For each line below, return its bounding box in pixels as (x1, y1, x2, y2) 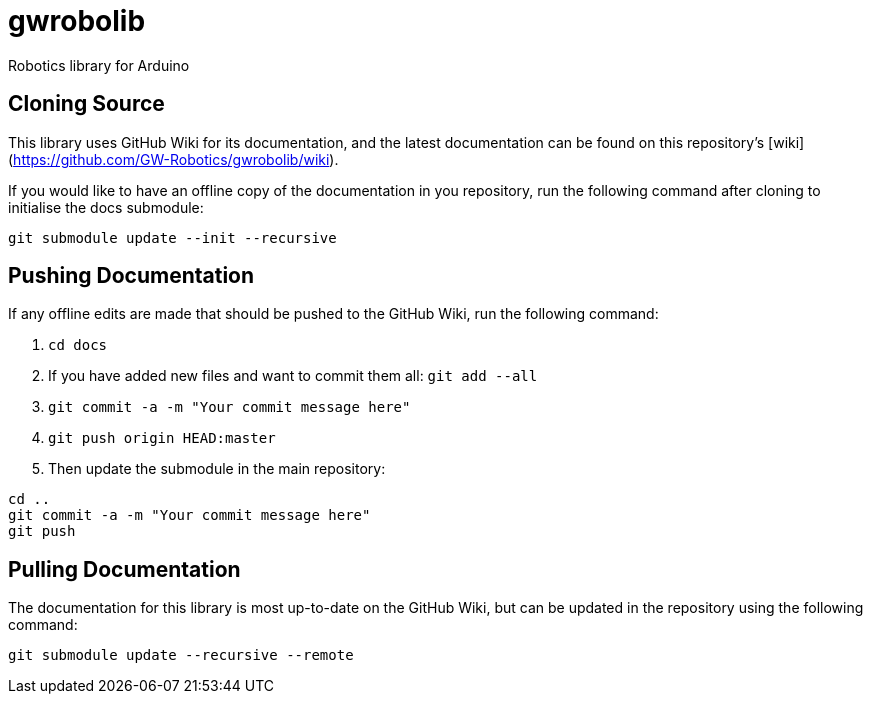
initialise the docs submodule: (8, 198, 204, 216)
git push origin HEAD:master (48, 430, 276, 447)
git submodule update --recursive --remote (8, 647, 354, 664)
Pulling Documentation (8, 556, 241, 582)
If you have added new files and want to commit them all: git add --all (48, 367, 538, 385)
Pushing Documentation (8, 263, 255, 289)
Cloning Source (8, 91, 165, 117)
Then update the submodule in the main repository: (48, 460, 386, 478)
